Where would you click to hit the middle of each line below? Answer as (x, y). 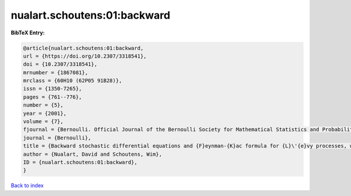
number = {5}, (43, 105)
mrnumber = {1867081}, (56, 72)
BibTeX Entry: (28, 33)
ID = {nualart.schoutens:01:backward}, (80, 162)
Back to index (27, 185)
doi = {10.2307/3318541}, (60, 64)
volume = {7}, (43, 122)
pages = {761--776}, (52, 97)
